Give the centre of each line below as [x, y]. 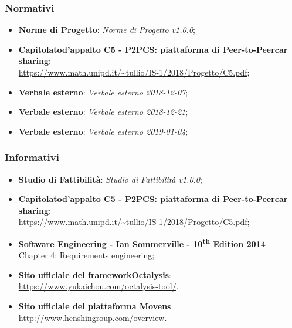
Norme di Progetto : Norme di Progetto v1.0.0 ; [107, 30]
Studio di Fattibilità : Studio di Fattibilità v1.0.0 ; [110, 179]
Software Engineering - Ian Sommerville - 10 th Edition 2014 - [145, 242]
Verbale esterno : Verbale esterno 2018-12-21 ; [103, 112]
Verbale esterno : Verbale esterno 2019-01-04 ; [103, 131]
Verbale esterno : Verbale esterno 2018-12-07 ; [103, 92]
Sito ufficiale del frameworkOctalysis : [95, 274]
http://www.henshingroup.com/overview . [93, 317]
